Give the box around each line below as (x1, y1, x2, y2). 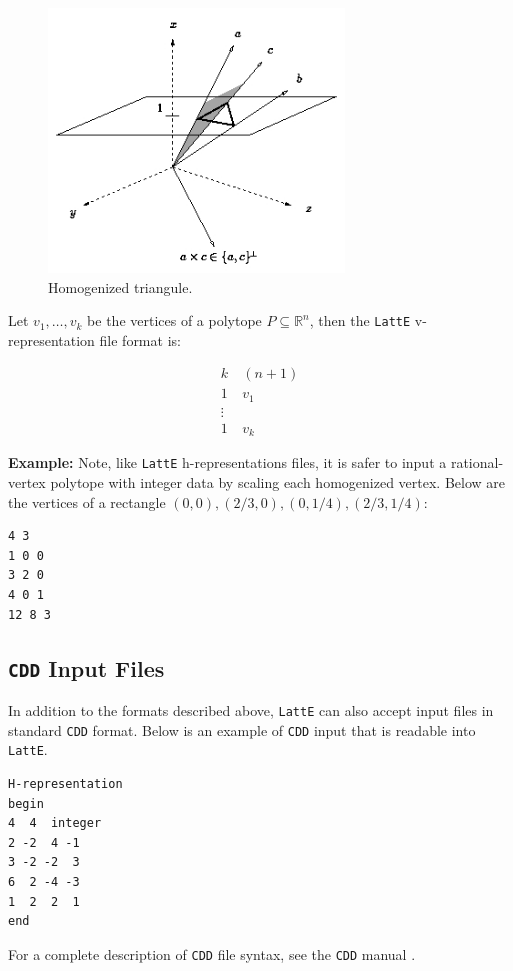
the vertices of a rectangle (8, 491, 166, 512)
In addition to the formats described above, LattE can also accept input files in (8, 699, 494, 720)
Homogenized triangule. (48, 276, 193, 297)
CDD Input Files (8, 652, 165, 683)
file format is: (99, 329, 181, 350)
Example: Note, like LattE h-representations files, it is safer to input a (8, 452, 447, 473)
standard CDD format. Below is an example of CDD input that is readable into (8, 719, 476, 740)
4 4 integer (8, 816, 102, 831)
